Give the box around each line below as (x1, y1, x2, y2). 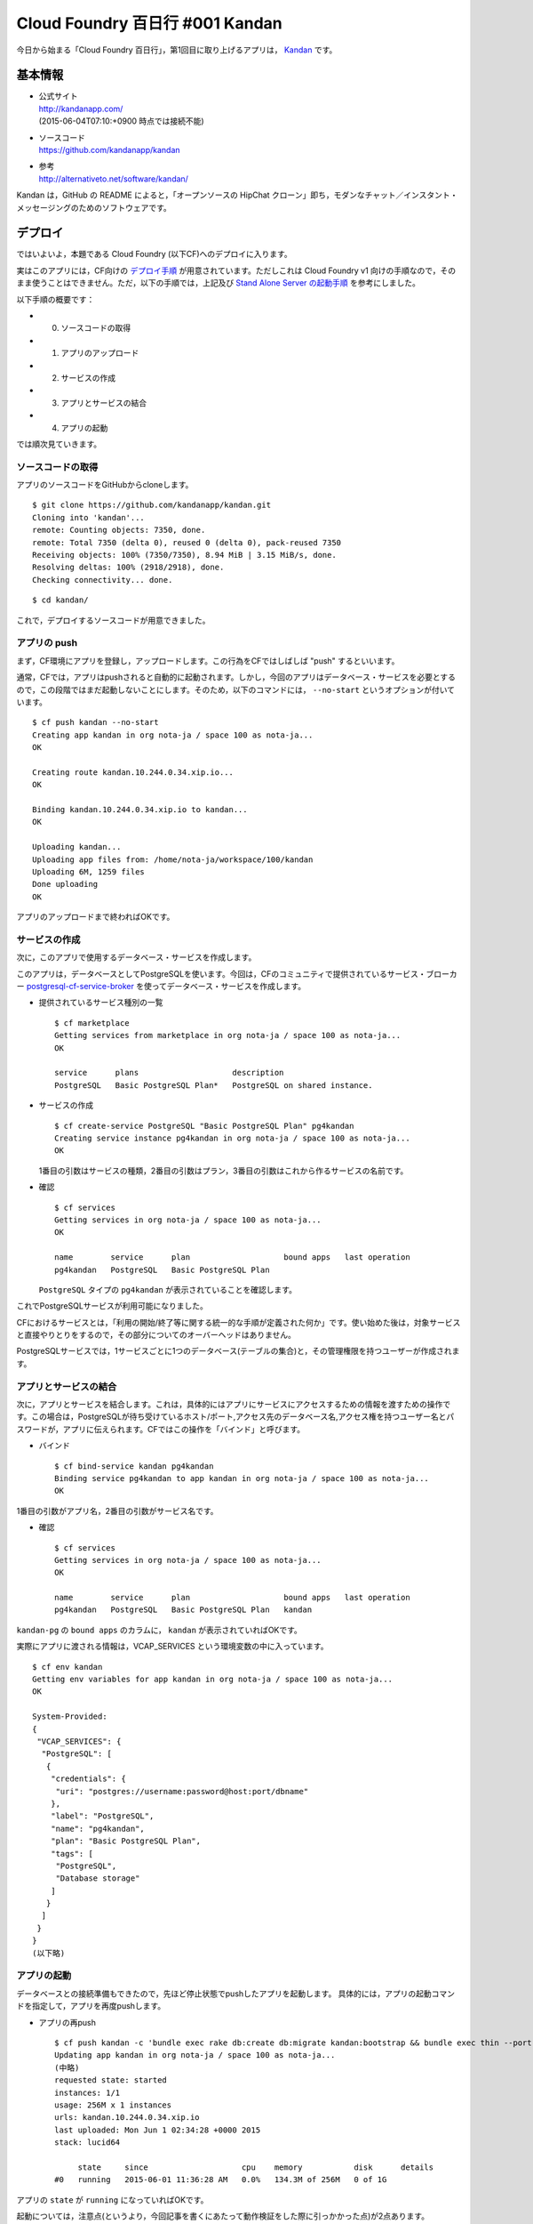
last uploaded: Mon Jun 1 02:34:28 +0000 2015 (54, 2124, 261, 2135)
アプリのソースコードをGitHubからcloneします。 (16, 479, 194, 490)
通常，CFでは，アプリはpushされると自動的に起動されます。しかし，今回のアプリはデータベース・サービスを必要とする (16, 672, 457, 682)
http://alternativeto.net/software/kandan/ (38, 173, 188, 184)
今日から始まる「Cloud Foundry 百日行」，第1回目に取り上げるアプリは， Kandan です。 (16, 44, 338, 55)
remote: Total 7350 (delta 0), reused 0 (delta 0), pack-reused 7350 (32, 537, 342, 547)
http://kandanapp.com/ (38, 103, 123, 114)
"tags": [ (50, 1849, 93, 1858)
